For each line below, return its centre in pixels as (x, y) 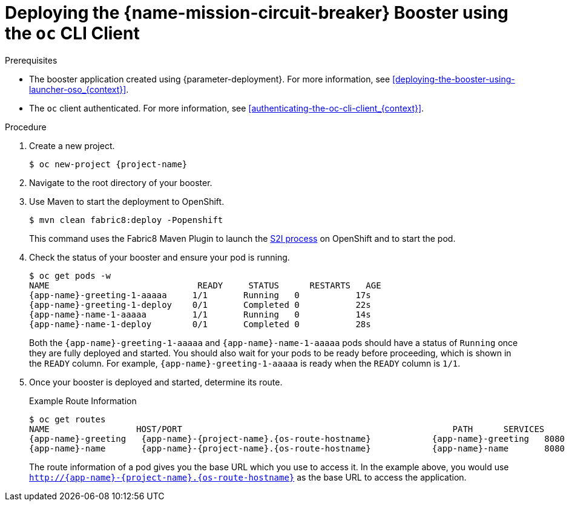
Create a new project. (72, 145)
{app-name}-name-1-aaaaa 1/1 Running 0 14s (200, 314)
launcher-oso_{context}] (78, 89)
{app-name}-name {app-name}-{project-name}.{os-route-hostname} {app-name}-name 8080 (297, 448)
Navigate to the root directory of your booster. (121, 182)
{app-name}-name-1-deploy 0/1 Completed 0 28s (200, 324)
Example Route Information (83, 401)
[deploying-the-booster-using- (454, 79)
